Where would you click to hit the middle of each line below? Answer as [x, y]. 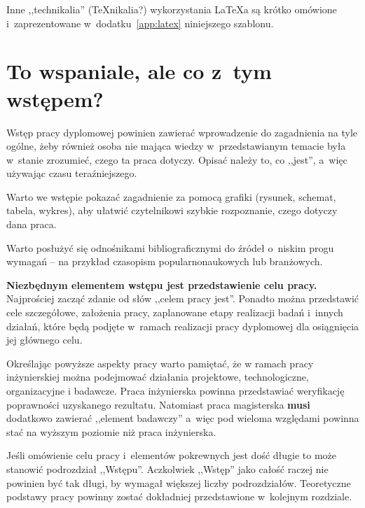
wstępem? [55, 98]
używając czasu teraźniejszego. [72, 173]
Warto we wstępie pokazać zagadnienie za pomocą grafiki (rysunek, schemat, [171, 196]
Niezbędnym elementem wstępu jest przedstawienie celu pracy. [162, 284]
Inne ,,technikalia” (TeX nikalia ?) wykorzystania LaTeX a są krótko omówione [172, 9]
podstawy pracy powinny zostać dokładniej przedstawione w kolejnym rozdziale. [179, 496]
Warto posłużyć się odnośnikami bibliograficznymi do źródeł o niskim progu [170, 247]
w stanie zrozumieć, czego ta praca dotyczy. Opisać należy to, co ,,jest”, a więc [177, 159]
